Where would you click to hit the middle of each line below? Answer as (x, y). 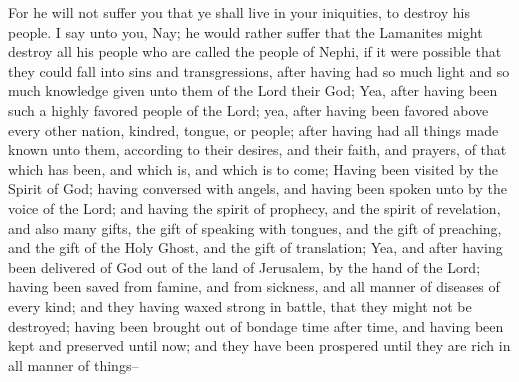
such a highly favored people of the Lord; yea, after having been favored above (248, 109)
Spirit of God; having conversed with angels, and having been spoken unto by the (258, 188)
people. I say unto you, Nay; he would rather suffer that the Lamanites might (245, 31)
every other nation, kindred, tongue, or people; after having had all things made (253, 129)
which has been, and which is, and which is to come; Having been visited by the (253, 168)
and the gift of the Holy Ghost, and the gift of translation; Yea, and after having (255, 247)
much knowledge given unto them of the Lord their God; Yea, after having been (253, 90)
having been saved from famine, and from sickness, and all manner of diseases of (254, 286)
